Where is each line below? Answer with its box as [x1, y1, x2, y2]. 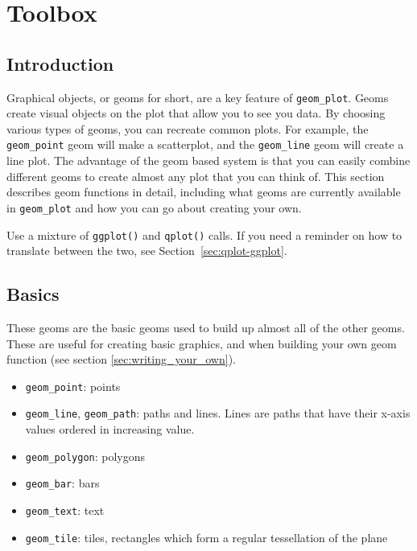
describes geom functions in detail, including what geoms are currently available [6, 183, 401, 200]
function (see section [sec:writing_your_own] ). [6, 351, 236, 368]
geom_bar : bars [25, 475, 100, 491]
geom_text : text [25, 501, 105, 518]
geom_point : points [25, 377, 121, 394]
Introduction [6, 51, 114, 76]
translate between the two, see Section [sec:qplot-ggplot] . [6, 242, 287, 259]
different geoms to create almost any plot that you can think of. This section [6, 167, 385, 184]
